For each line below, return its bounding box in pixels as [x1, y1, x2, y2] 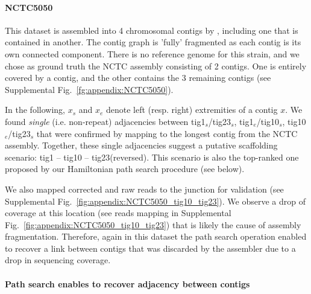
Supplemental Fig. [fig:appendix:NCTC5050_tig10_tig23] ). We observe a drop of [5, 194, 306, 207]
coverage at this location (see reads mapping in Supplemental [5, 206, 231, 219]
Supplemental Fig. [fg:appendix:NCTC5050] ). [5, 83, 174, 95]
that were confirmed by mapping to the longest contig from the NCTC [36, 127, 298, 139]
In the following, [5, 103, 65, 116]
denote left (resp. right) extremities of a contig [105, 103, 278, 116]
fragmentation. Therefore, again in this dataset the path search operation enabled [5, 230, 307, 243]
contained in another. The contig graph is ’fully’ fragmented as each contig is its [5, 36, 301, 48]
